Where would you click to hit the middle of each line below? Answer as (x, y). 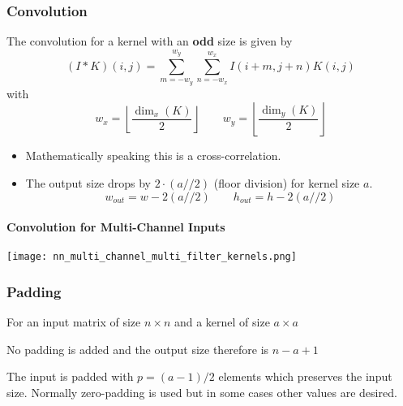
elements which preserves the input (305, 376)
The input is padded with (70, 376)
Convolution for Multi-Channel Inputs (116, 227)
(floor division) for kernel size (287, 183)
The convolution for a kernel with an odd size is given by (150, 41)
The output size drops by (88, 183)
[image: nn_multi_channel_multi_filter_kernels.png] (152, 257)
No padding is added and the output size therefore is (138, 349)
